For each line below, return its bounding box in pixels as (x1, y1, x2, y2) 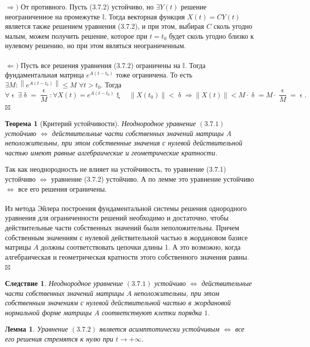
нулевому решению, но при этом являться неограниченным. (5, 40, 186, 51)
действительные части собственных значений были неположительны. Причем (5, 222, 239, 232)
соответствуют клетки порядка (101, 307, 202, 317)
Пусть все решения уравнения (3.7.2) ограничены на (20, 60, 180, 70)
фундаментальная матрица (5, 69, 84, 80)
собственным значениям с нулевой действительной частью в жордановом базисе (5, 232, 248, 242)
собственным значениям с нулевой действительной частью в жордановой (5, 297, 231, 308)
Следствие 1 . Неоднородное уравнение (5, 278, 123, 288)
